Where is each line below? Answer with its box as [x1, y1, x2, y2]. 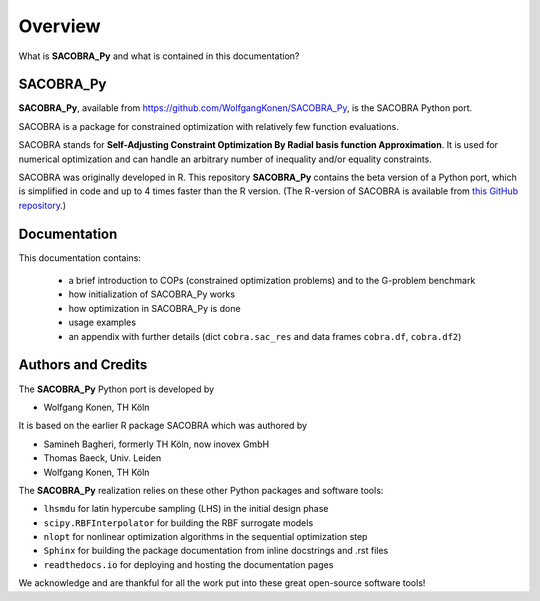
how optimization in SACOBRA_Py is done [68, 302, 241, 314]
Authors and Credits [18, 356, 148, 374]
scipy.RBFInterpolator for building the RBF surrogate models [43, 516, 314, 529]
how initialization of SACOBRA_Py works [68, 288, 235, 300]
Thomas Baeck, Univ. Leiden [43, 452, 162, 464]
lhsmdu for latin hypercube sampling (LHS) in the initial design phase [43, 503, 329, 515]
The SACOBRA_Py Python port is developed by [18, 383, 215, 395]
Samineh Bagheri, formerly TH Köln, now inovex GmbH [43, 438, 270, 450]
